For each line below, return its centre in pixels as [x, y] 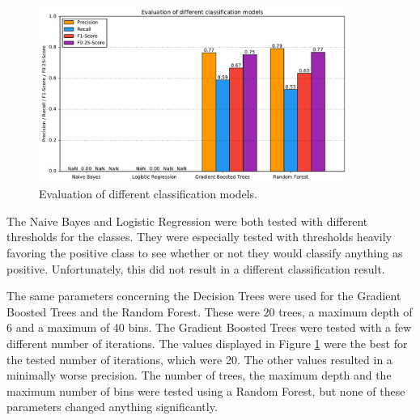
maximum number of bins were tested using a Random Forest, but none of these [206, 390]
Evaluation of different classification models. [148, 194]
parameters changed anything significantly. [112, 407]
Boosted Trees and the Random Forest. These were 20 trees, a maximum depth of [210, 311]
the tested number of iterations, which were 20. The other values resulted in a [199, 359]
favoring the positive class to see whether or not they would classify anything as [205, 252]
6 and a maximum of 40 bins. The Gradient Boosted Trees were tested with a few [209, 327]
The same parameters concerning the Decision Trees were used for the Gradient [204, 296]
